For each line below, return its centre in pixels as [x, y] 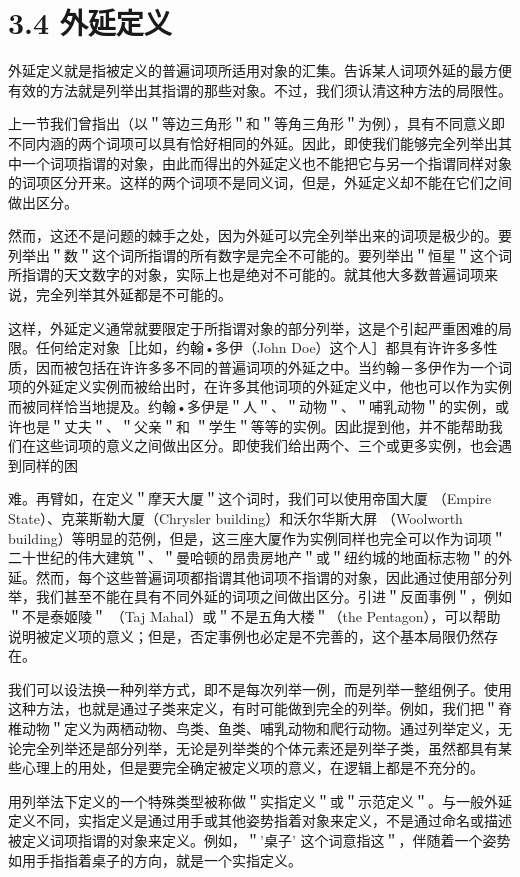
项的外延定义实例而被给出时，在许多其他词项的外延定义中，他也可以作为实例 [260, 386]
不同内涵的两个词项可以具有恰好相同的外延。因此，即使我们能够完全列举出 [253, 142]
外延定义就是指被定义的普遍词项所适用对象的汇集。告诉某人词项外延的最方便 [260, 70]
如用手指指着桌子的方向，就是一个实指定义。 [155, 859]
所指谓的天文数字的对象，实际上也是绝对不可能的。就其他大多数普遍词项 [246, 274]
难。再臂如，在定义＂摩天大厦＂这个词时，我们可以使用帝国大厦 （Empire [250, 498]
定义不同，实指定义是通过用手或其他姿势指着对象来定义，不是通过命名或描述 [260, 820]
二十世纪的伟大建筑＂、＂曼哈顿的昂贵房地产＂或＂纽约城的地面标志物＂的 [253, 557]
